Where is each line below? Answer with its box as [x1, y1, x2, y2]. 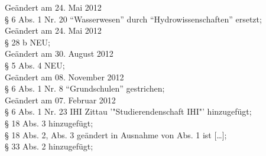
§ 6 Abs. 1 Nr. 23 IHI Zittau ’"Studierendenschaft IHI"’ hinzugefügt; [5, 105, 252, 118]
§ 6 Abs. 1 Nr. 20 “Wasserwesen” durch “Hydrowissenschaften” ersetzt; [5, 12, 262, 25]
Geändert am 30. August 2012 [5, 47, 113, 60]
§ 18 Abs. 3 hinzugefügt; [5, 116, 93, 129]
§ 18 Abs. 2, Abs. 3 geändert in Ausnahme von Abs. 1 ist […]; [5, 128, 227, 141]
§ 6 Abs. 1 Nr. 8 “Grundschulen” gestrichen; [5, 82, 165, 95]
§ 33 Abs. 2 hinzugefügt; [5, 140, 93, 152]
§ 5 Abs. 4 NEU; [5, 58, 65, 71]
